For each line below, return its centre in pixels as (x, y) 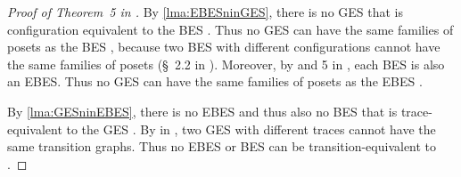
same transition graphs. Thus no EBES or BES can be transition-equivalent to (222, 146)
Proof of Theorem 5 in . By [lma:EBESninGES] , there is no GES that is (206, 12)
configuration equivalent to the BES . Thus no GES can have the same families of (230, 29)
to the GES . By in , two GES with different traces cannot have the (251, 129)
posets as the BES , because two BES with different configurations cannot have (224, 47)
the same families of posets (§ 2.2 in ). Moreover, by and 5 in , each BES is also (226, 64)
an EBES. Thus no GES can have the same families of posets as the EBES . (215, 81)
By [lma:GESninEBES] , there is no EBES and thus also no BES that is (202, 111)
